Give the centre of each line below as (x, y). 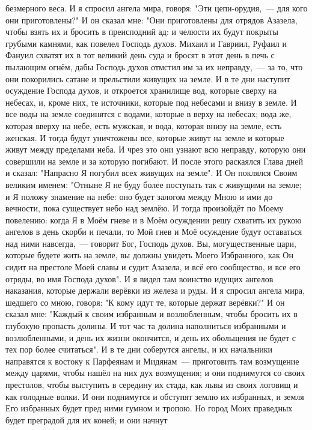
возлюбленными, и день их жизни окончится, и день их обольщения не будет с (151, 337)
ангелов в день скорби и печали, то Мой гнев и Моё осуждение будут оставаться (154, 232)
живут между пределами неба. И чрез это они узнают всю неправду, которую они (156, 149)
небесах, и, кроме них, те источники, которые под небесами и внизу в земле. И (151, 102)
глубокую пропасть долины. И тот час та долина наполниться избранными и (146, 326)
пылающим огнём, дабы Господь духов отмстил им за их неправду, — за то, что (154, 66)
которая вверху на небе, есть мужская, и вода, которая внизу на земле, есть (144, 125)
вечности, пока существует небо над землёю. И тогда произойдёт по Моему (145, 208)
